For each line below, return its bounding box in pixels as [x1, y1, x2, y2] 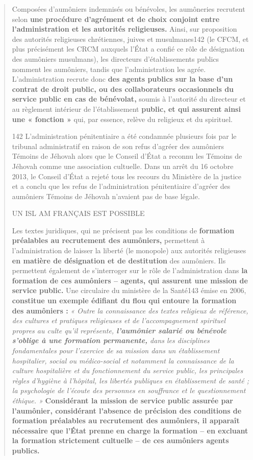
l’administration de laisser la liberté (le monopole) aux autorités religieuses [12, 245, 246, 256]
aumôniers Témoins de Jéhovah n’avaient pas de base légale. [12, 190, 200, 201]
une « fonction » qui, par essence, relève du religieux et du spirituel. [12, 113, 233, 124]
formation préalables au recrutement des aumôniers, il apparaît [12, 415, 240, 426]
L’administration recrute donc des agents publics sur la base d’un [12, 74, 233, 84]
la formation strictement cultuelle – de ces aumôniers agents [12, 435, 229, 446]
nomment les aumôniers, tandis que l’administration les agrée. [12, 63, 206, 74]
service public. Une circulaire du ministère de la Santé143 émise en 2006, [12, 285, 246, 296]
